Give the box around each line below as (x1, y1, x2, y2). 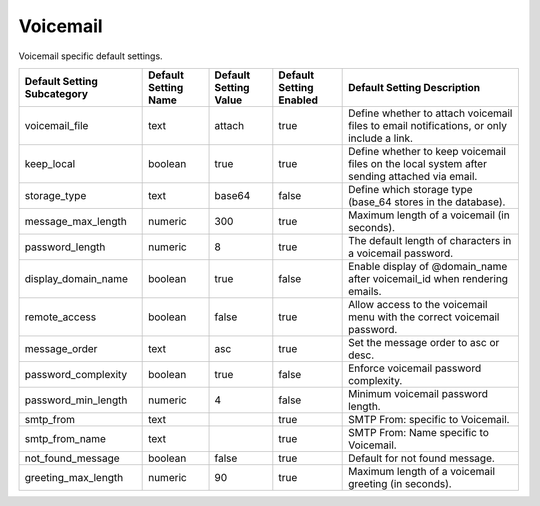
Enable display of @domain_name (348, 259, 508, 273)
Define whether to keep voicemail (348, 144, 507, 158)
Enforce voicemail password (348, 361, 482, 375)
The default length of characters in (348, 233, 512, 247)
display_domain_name (24, 271, 129, 285)
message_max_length (24, 214, 127, 228)
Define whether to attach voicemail (348, 106, 513, 120)
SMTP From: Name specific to (348, 425, 489, 439)
